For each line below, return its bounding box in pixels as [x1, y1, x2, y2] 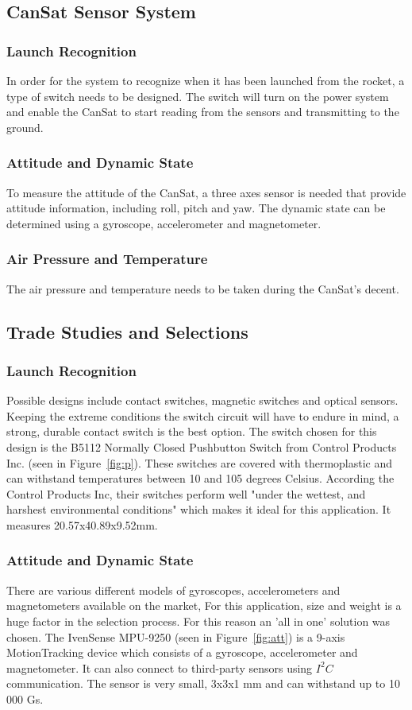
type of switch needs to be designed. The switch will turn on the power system [6, 87, 389, 104]
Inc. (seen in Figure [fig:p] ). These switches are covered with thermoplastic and [6, 454, 393, 471]
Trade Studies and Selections [6, 319, 248, 343]
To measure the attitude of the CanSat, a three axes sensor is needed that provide [6, 184, 406, 200]
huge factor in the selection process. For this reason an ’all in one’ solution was [6, 612, 391, 629]
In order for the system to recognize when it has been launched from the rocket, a [6, 72, 405, 88]
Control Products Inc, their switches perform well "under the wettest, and [6, 485, 366, 502]
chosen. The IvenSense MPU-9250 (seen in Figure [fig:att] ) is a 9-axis [6, 628, 345, 645]
